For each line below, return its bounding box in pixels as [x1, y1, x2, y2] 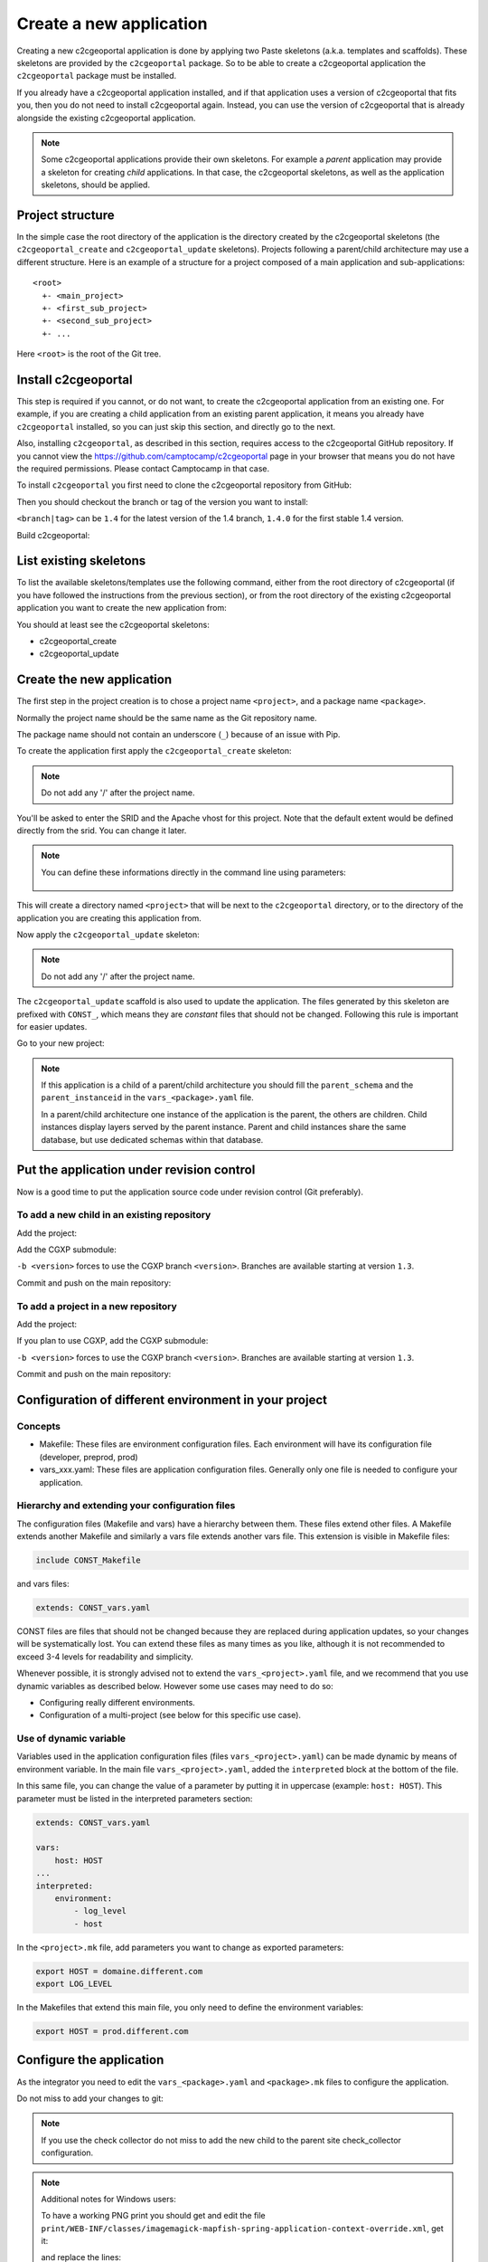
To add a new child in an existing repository [16, 1209, 211, 1221]
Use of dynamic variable [16, 1733, 127, 1745]
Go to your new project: [16, 1038, 105, 1049]
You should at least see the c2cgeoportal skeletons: [16, 619, 210, 630]
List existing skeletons [16, 553, 146, 569]
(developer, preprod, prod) [39, 1451, 139, 1462]
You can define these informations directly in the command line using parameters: [41, 867, 347, 878]
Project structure [16, 207, 115, 223]
